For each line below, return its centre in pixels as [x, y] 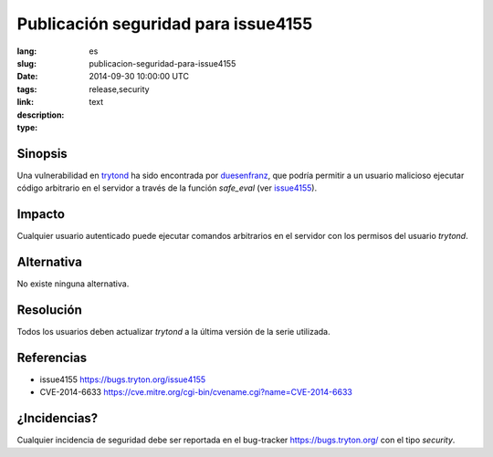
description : [41, 115]
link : [26, 102]
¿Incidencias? [58, 418]
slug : [26, 63]
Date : [27, 77]
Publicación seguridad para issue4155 [165, 24]
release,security [119, 89]
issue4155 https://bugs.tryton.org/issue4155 [123, 379]
